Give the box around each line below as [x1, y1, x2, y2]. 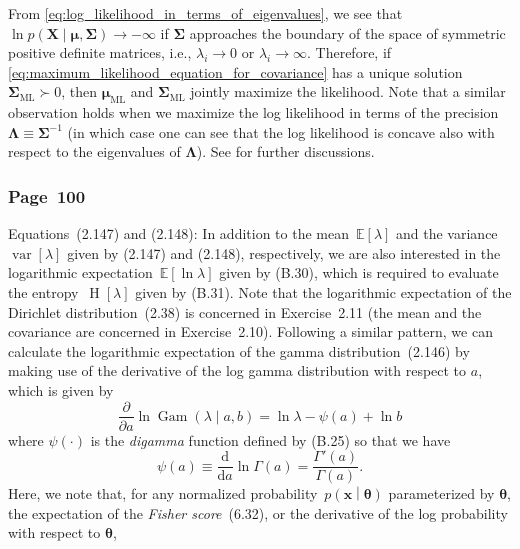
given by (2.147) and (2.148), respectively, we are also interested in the [67, 242, 501, 263]
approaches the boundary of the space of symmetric [189, 22, 506, 43]
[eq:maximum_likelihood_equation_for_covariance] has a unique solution [8, 61, 463, 82]
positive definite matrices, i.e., [8, 42, 192, 63]
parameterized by [388, 483, 495, 504]
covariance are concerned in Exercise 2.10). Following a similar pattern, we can [8, 321, 493, 342]
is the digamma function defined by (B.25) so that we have [90, 429, 451, 450]
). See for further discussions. [196, 141, 375, 162]
